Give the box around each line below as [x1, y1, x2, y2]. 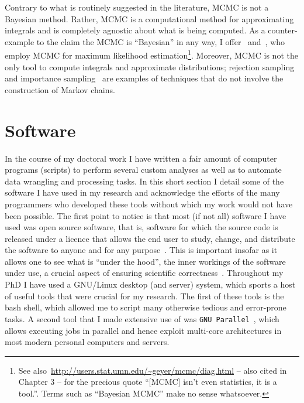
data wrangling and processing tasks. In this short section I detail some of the [5, 175, 284, 187]
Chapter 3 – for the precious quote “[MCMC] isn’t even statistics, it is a [18, 375, 277, 388]
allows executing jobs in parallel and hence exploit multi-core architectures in [5, 324, 282, 336]
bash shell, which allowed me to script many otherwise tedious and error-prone [5, 301, 286, 313]
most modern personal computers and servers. [5, 336, 170, 348]
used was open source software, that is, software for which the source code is [5, 221, 278, 233]
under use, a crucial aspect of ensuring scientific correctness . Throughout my [5, 267, 284, 279]
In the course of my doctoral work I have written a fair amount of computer [5, 152, 277, 164]
